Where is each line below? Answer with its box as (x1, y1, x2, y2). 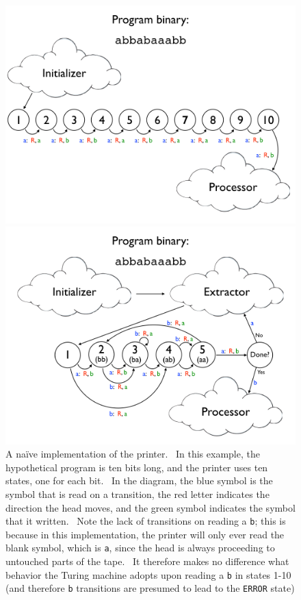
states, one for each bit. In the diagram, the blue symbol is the (5, 473, 273, 488)
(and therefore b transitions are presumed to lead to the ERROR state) (5, 581, 295, 595)
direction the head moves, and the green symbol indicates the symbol (5, 500, 296, 514)
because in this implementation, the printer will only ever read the (5, 527, 285, 541)
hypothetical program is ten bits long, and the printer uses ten (5, 460, 268, 474)
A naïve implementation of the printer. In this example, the (5, 447, 260, 461)
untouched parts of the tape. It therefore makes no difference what (5, 554, 289, 568)
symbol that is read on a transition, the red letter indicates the (5, 486, 270, 501)
